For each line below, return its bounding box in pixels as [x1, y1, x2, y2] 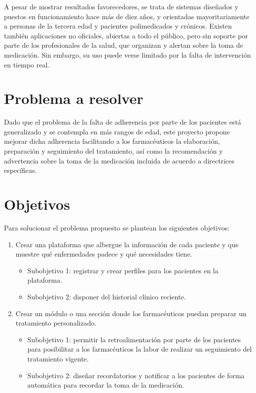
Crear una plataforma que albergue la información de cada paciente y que [15, 239, 239, 249]
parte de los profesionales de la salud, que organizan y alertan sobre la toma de [4, 40, 243, 50]
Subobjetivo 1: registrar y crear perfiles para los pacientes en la [27, 265, 219, 275]
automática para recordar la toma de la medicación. [27, 380, 184, 390]
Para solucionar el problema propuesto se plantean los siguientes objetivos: [4, 222, 230, 232]
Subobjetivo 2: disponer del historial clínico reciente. [27, 291, 186, 301]
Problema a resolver [4, 88, 144, 108]
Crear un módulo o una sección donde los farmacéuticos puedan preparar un [15, 308, 247, 318]
